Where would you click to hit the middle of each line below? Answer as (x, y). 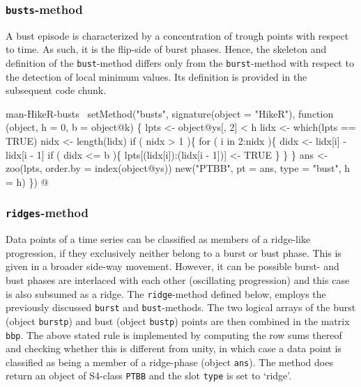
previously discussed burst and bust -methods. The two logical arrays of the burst (181, 307)
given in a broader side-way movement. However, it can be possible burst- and (172, 266)
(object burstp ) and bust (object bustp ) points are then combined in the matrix (178, 321)
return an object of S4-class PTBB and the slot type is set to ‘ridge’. (149, 376)
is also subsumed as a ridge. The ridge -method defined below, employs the (166, 293)
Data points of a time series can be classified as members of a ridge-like (158, 239)
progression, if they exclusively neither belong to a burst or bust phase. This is (174, 252)
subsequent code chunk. (56, 90)
